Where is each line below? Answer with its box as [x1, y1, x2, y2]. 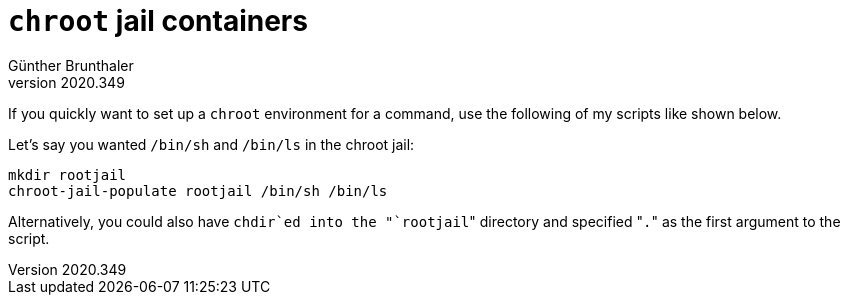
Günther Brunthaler [8, 56, 134, 74]
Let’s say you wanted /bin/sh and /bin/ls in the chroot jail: [8, 135, 415, 153]
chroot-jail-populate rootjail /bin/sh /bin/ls [8, 182, 388, 199]
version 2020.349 [8, 73, 125, 91]
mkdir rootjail [8, 166, 127, 183]
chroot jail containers [8, 4, 308, 38]
